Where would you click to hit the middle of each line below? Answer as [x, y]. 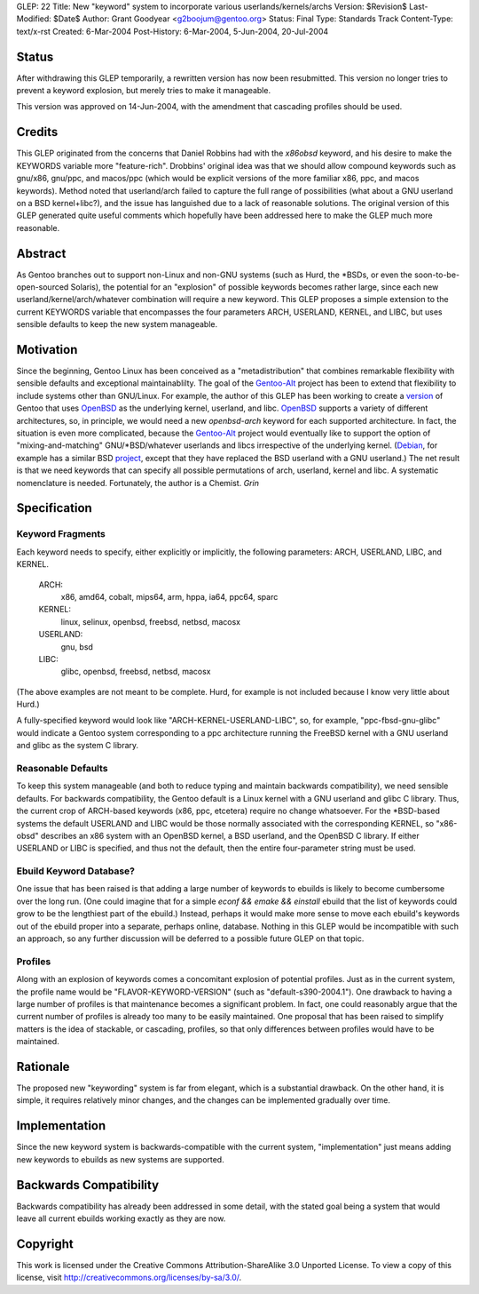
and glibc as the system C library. [78, 746]
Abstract [41, 253]
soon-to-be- [437, 275]
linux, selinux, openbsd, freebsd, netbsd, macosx [151, 621]
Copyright [45, 1244]
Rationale [43, 1066]
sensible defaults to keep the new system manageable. [117, 324]
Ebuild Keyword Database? [75, 871]
